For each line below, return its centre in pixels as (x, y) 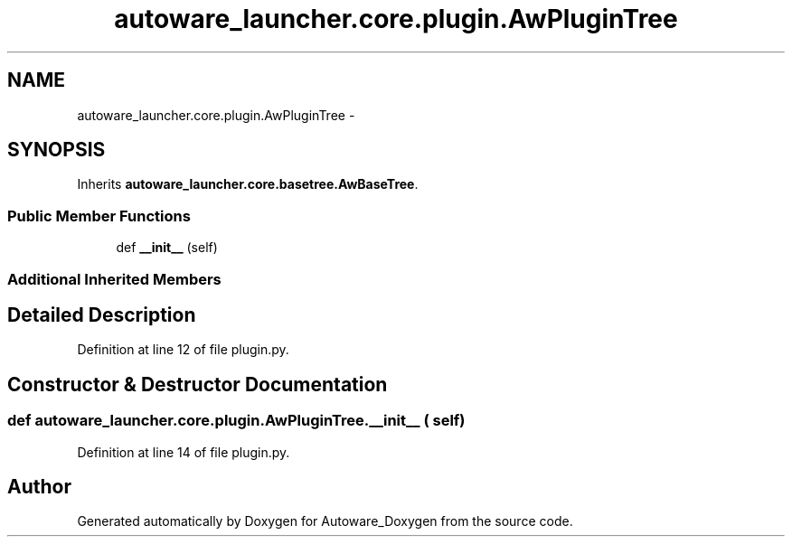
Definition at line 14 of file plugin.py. (184, 452)
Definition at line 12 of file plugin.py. (183, 350)
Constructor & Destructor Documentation (198, 384)
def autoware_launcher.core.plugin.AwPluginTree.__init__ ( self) (236, 421)
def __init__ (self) (167, 248)
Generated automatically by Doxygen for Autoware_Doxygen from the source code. (325, 521)
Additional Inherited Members (114, 279)
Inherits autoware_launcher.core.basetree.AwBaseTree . (248, 184)
